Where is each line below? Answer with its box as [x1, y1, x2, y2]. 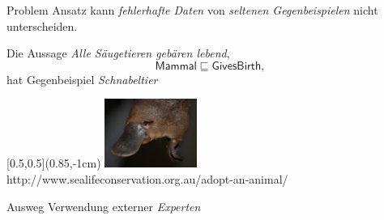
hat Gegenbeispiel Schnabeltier [6, 70, 158, 87]
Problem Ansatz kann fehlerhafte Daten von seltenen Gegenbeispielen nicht [6, 2, 378, 18]
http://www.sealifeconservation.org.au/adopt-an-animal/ [6, 171, 288, 187]
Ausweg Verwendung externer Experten [6, 197, 201, 214]
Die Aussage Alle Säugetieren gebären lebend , [6, 44, 230, 61]
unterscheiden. [6, 17, 78, 34]
